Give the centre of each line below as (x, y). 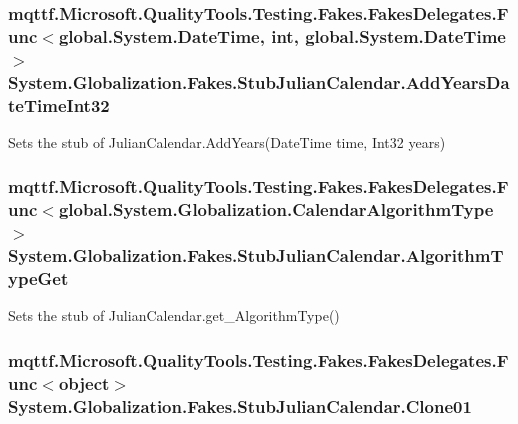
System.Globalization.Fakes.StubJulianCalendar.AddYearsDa (259, 81)
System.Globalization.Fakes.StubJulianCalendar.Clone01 (240, 405)
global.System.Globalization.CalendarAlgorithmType (276, 209)
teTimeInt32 (59, 104)
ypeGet (38, 278)
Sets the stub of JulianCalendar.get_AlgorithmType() (174, 315)
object (84, 382)
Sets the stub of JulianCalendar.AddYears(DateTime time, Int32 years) (227, 141)
